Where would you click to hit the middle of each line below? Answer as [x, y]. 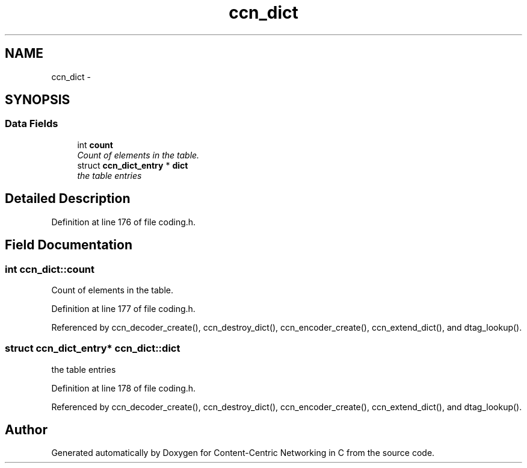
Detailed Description [68, 199]
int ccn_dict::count [50, 269]
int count [95, 145]
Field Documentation [69, 245]
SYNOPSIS [38, 100]
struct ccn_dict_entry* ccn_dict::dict [93, 348]
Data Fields [32, 124]
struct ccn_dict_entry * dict [133, 165]
